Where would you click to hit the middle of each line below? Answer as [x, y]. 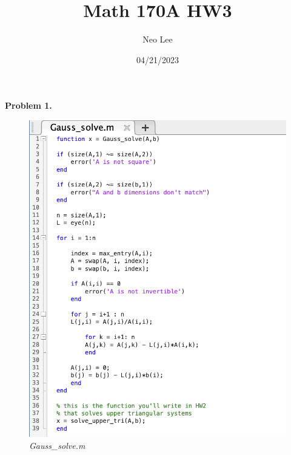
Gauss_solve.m [57, 446]
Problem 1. [28, 105]
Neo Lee [158, 39]
